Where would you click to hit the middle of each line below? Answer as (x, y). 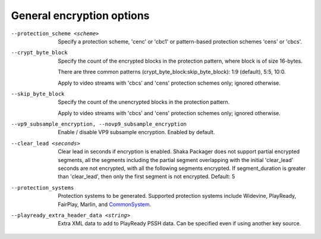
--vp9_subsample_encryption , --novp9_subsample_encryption (99, 124)
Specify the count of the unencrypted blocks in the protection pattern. (144, 102)
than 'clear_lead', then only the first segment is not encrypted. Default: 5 (147, 176)
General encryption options (80, 15)
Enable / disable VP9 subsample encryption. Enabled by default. (136, 132)
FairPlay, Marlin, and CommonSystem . (105, 204)
